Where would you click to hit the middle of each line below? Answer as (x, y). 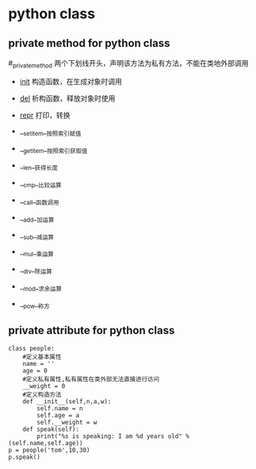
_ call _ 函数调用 (39, 201)
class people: (32, 349)
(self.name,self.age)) (46, 444)
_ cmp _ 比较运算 (40, 183)
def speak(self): (51, 429)
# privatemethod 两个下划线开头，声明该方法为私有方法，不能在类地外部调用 (128, 64)
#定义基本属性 (42, 357)
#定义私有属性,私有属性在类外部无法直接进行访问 (91, 379)
